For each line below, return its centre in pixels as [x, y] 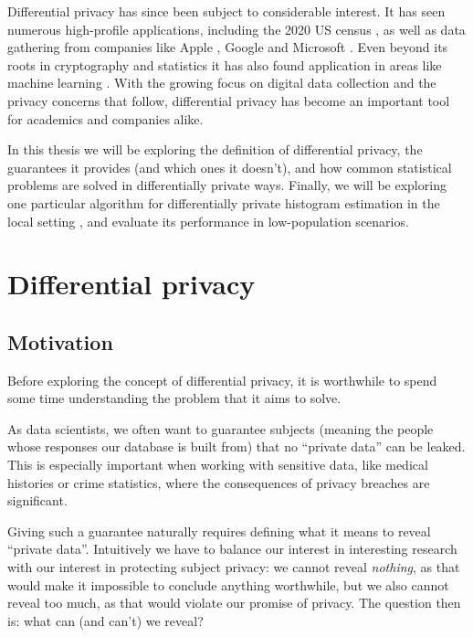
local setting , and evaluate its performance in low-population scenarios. [208, 221]
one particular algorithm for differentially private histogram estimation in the [224, 202]
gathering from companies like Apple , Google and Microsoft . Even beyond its [228, 47]
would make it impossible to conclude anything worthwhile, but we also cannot [228, 584]
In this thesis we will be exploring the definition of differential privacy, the [215, 149]
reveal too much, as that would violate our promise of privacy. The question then [234, 603]
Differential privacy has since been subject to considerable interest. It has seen [226, 11]
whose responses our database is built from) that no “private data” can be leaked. [236, 446]
